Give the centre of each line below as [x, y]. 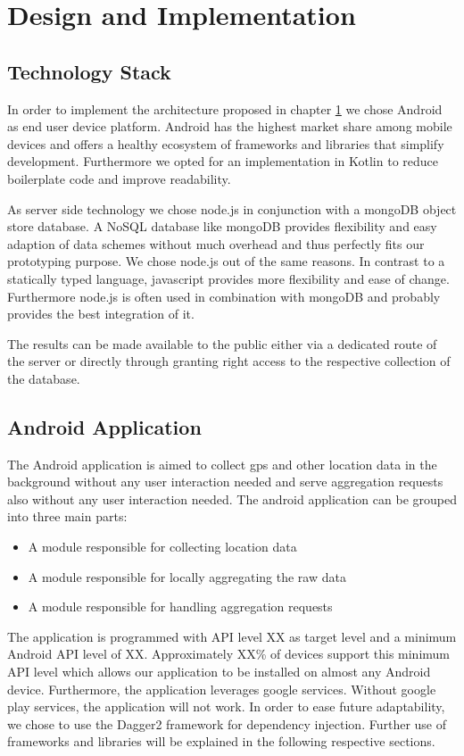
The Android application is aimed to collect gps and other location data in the [222, 464]
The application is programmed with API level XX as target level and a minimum [232, 636]
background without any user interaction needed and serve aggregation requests [225, 482]
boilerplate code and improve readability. [119, 178]
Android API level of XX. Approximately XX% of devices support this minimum [229, 654]
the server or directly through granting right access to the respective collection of [229, 361]
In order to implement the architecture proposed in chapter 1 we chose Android [225, 108]
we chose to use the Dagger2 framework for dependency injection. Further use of [227, 723]
